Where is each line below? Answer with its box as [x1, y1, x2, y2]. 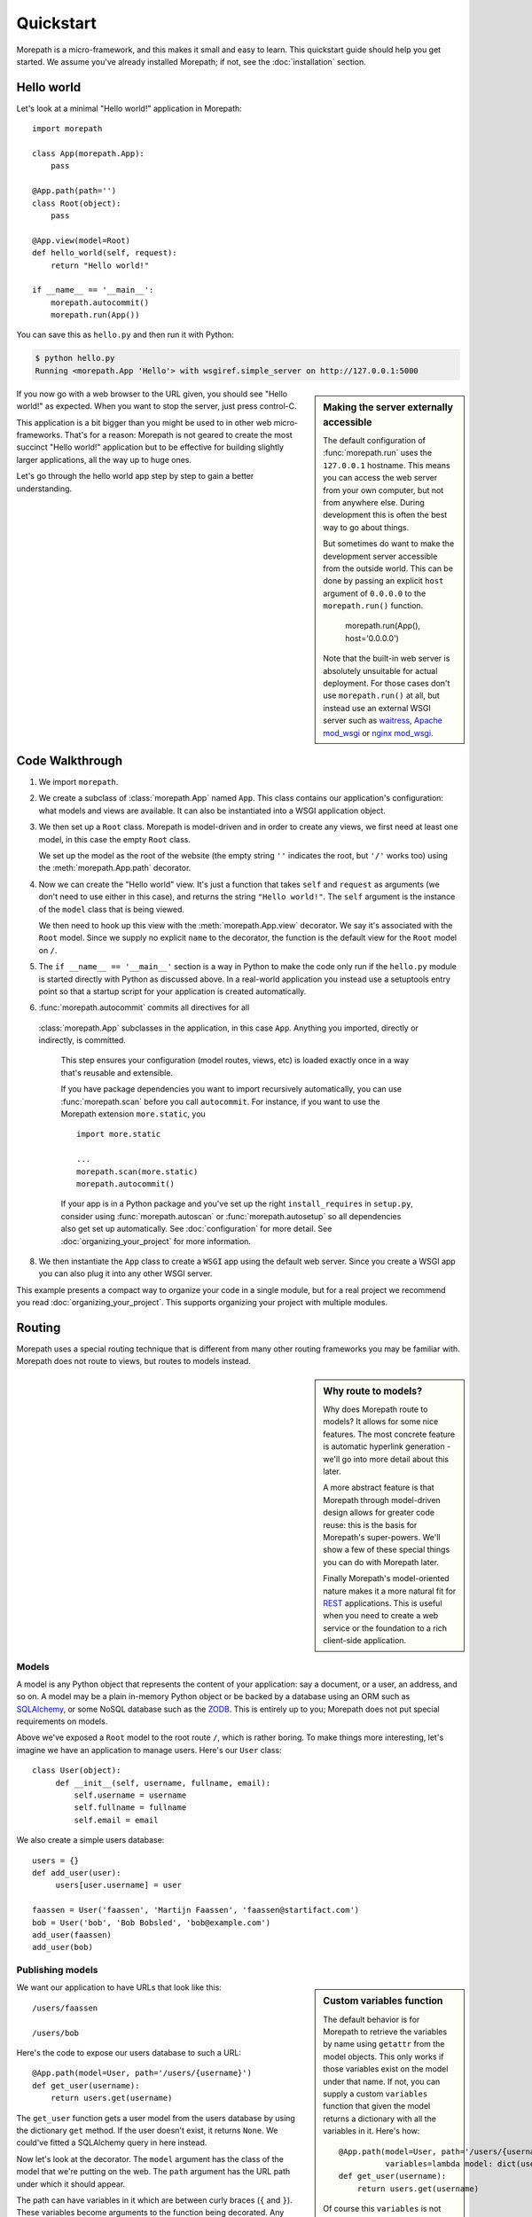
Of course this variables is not [323, 2204, 442, 2214]
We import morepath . [38, 777, 119, 787]
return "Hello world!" [50, 260, 150, 270]
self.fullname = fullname [74, 1803, 187, 1813]
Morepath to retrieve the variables [323, 2026, 448, 2037]
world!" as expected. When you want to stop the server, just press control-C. [16, 401, 297, 411]
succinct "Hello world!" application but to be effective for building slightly [16, 442, 284, 452]
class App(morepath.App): [32, 149, 145, 159]
